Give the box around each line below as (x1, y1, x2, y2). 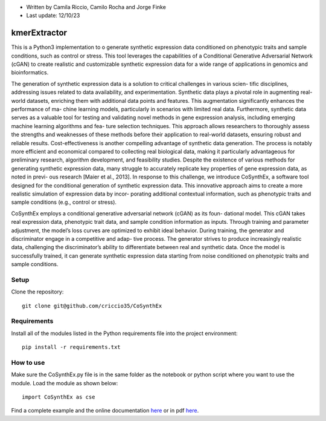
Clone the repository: (11, 288, 64, 296)
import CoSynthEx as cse (22, 394, 95, 400)
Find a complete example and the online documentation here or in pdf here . (11, 407, 199, 414)
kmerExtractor (11, 28, 68, 38)
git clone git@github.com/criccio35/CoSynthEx (22, 302, 162, 309)
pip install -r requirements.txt (22, 344, 121, 351)
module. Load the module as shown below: (11, 379, 118, 387)
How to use (11, 358, 45, 367)
